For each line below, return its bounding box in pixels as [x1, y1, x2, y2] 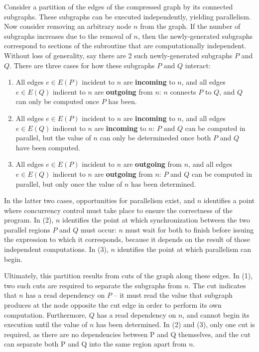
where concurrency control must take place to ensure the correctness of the [4, 205, 233, 215]
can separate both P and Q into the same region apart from [4, 339, 187, 349]
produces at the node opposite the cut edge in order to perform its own [4, 300, 222, 310]
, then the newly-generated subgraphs [137, 30, 253, 41]
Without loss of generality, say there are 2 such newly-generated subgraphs [4, 50, 233, 60]
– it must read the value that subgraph [114, 290, 233, 300]
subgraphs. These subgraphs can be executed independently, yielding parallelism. [4, 11, 251, 21]
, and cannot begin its [182, 309, 250, 320]
